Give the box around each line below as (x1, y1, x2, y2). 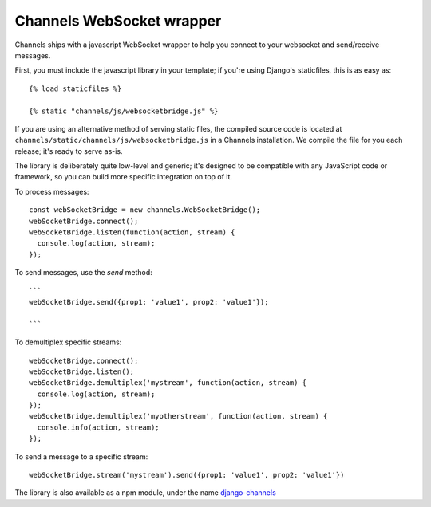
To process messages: (14, 187, 89, 196)
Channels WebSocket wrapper (14, 12, 222, 29)
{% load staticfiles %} (29, 84, 122, 93)
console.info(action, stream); (37, 422, 160, 432)
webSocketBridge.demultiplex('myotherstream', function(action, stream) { (29, 411, 328, 421)
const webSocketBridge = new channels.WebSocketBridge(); (29, 206, 261, 214)
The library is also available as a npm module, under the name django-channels (14, 488, 277, 497)
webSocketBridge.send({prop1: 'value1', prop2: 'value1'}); (29, 297, 269, 306)
